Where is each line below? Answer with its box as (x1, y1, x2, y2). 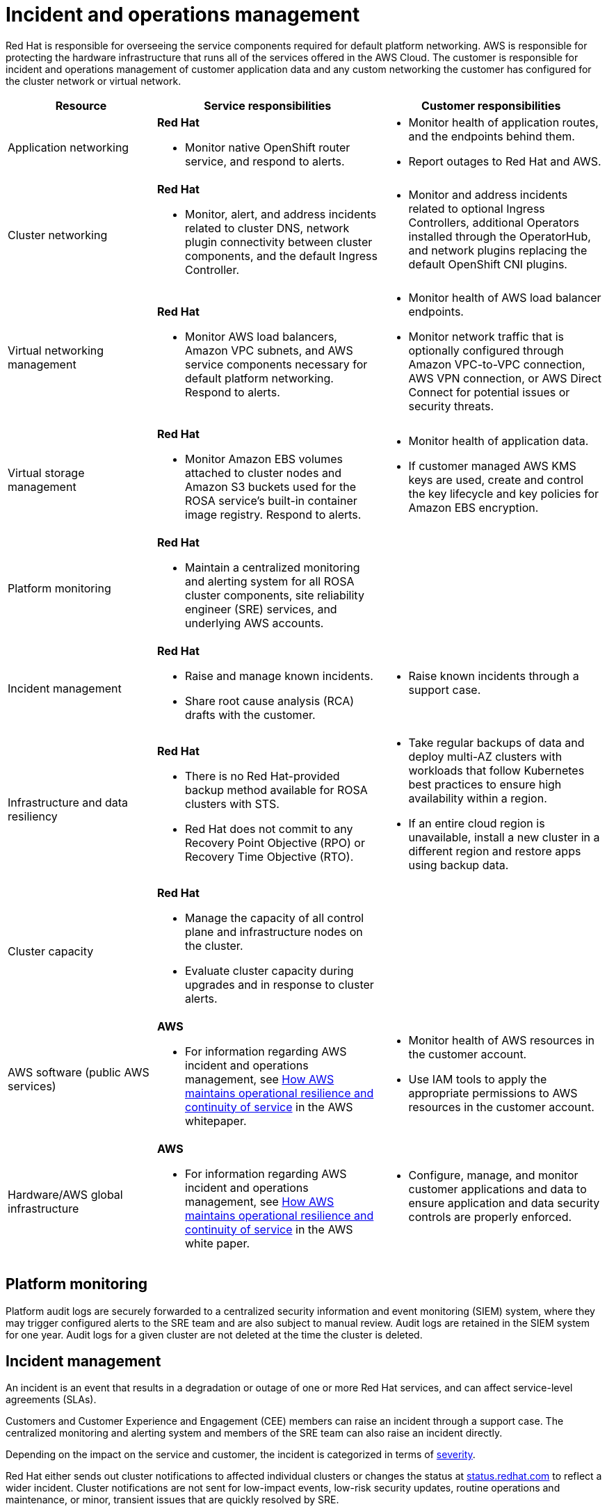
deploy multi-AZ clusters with (408, 749, 563, 763)
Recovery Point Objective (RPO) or (185, 835, 365, 850)
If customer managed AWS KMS (408, 458, 576, 473)
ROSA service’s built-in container (185, 493, 357, 508)
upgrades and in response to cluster (185, 977, 374, 992)
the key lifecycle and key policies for (408, 486, 599, 501)
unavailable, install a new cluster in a (408, 830, 600, 844)
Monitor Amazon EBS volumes (185, 451, 343, 466)
